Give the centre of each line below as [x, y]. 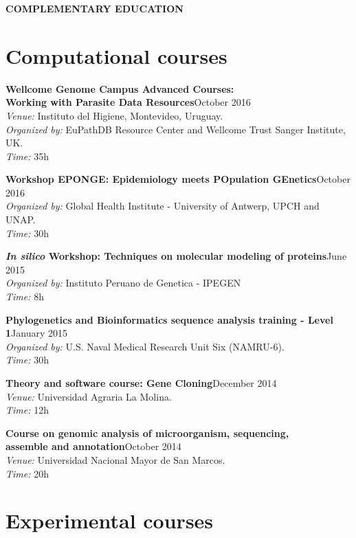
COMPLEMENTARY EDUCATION [94, 8]
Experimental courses [110, 520]
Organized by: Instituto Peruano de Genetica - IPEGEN [123, 283]
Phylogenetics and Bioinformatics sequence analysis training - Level [169, 319]
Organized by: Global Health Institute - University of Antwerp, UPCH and [163, 206]
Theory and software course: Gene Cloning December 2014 [141, 383]
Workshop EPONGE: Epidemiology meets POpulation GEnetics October [178, 179]
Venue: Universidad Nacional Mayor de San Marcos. [115, 459]
